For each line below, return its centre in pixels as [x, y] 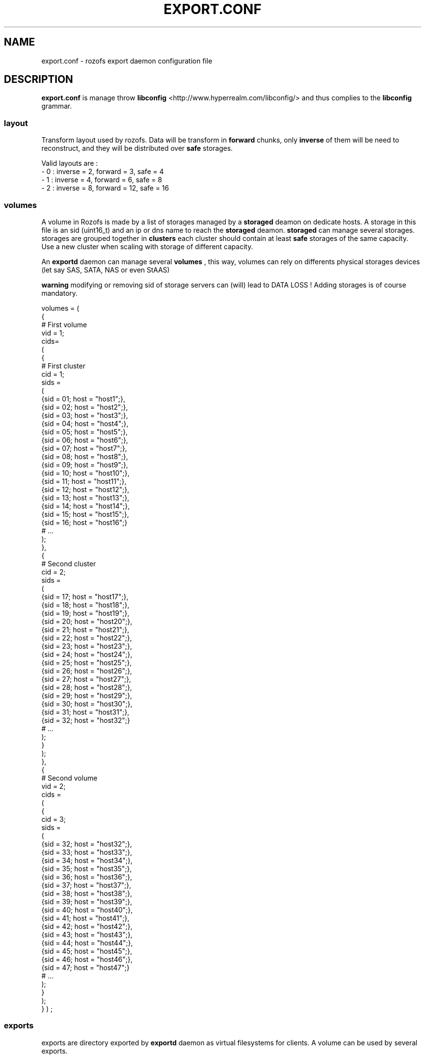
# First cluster [63, 366]
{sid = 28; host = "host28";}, [87, 687]
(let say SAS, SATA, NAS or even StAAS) [106, 270]
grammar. [57, 106]
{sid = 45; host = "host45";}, [87, 951]
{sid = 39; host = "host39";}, [87, 901]
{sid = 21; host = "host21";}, [85, 629]
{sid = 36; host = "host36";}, [87, 877]
